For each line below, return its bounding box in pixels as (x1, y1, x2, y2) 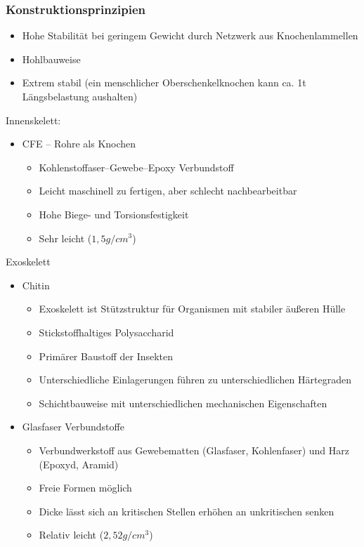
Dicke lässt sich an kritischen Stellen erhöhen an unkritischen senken (39, 503, 334, 518)
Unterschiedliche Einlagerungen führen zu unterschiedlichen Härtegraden (39, 372, 351, 387)
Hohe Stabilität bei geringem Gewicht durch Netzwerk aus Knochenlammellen (22, 28, 358, 43)
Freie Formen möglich (39, 480, 132, 495)
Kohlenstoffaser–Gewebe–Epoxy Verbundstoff (39, 159, 234, 174)
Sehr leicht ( (39, 230, 92, 245)
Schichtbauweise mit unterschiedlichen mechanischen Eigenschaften (39, 395, 327, 410)
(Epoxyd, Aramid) (39, 456, 119, 471)
